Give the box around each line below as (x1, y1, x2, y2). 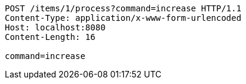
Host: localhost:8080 (5, 23, 106, 32)
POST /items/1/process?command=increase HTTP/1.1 (5, 4, 242, 13)
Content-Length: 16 (5, 32, 96, 42)
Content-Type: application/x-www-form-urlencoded (5, 13, 242, 23)
